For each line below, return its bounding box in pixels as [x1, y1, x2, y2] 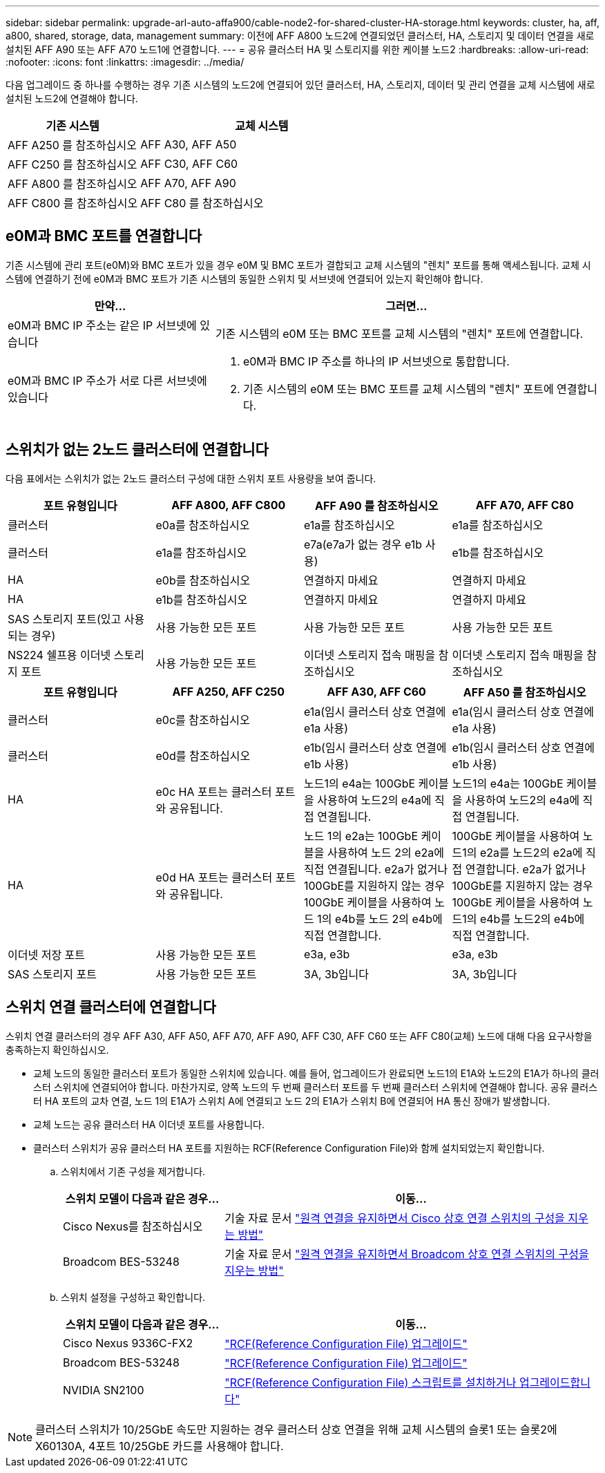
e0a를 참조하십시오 [155, 517, 250, 532]
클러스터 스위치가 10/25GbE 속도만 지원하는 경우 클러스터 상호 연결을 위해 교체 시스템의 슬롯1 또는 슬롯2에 [35, 1422, 557, 1436]
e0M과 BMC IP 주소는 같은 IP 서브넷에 [8, 318, 197, 332]
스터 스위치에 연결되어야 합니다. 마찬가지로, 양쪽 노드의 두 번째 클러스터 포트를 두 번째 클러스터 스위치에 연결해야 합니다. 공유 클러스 [33, 1081, 598, 1093]
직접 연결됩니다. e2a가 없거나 [304, 862, 448, 876]
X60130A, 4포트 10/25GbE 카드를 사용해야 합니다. [35, 1438, 284, 1453]
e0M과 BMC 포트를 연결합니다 [6, 227, 202, 245]
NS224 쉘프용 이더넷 [8, 647, 111, 662]
